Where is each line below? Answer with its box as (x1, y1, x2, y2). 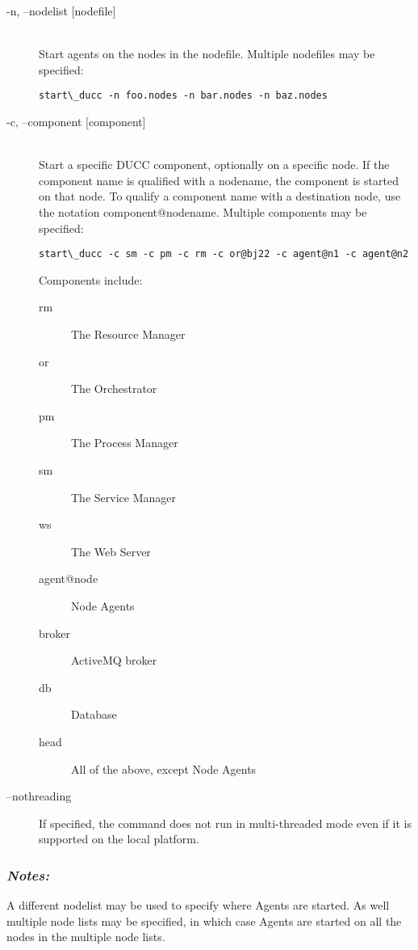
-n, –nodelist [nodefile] (6, 2, 116, 19)
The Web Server (71, 543, 151, 559)
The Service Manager (71, 488, 176, 505)
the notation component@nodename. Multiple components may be (39, 204, 367, 220)
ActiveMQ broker (71, 652, 157, 669)
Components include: (39, 271, 143, 288)
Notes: (6, 864, 50, 885)
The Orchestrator (71, 380, 157, 397)
